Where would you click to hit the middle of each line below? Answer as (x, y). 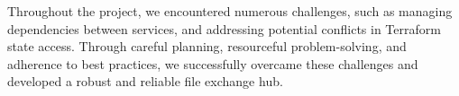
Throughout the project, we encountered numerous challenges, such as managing (230, 11)
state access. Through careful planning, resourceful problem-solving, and (207, 46)
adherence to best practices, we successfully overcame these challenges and (213, 63)
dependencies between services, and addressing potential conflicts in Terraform (224, 28)
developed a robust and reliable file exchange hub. (145, 81)
